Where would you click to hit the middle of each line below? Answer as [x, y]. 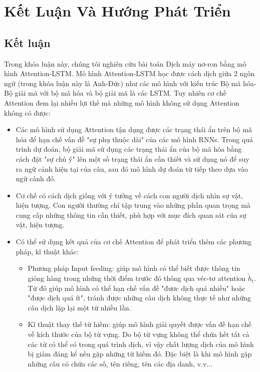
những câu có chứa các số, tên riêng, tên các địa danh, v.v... [120, 363]
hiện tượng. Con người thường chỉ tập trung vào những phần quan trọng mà [133, 205]
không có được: [27, 112]
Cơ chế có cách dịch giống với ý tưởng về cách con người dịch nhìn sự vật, [129, 195]
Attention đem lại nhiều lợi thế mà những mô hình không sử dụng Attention [122, 102]
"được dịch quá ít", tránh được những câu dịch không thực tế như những [139, 298]
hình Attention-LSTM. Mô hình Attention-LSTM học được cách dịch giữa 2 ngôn [129, 73]
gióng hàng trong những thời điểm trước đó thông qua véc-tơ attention [137, 278]
